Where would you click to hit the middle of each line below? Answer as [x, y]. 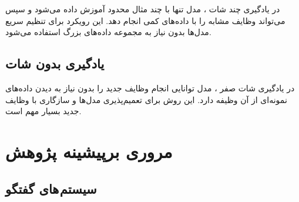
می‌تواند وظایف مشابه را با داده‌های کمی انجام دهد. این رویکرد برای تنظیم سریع [145, 20]
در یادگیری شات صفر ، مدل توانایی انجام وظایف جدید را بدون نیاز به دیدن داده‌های [150, 88]
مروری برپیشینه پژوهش [89, 151]
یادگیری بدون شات [55, 64]
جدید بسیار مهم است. [43, 111]
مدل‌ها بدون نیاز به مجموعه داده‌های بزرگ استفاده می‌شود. [108, 32]
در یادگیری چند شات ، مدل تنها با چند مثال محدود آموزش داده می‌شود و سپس [143, 9]
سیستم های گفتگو [51, 188]
